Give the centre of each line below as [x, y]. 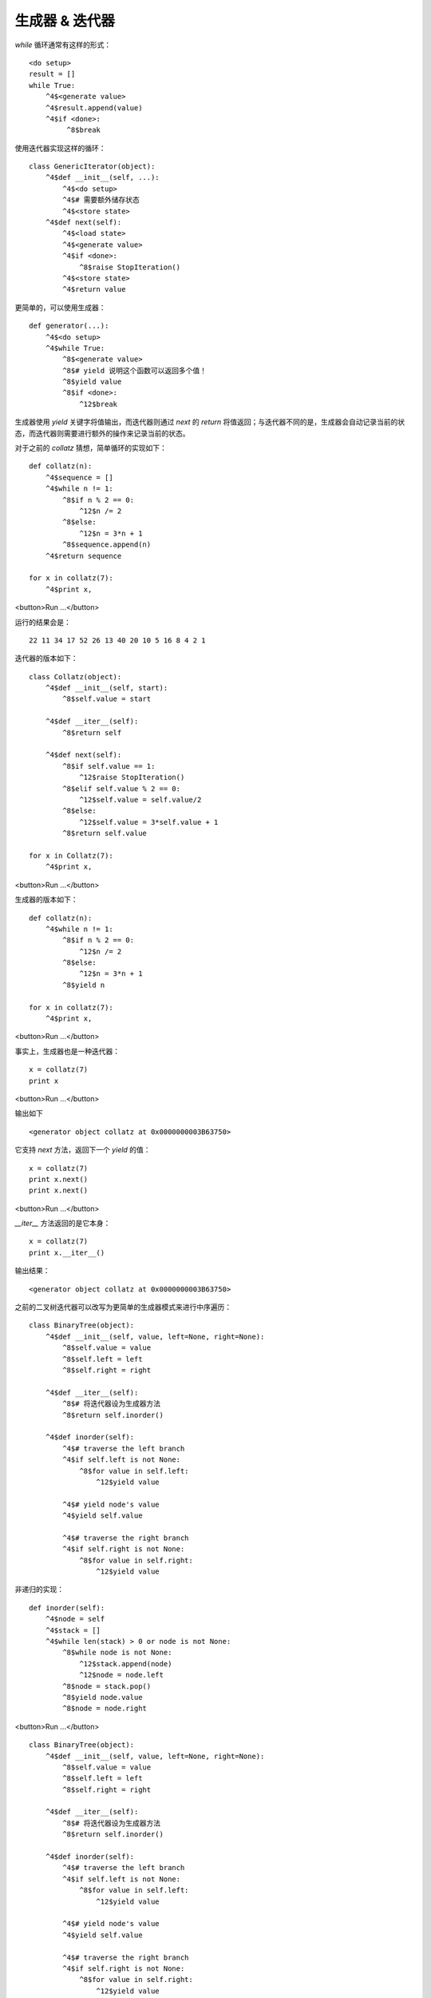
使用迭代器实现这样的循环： [60, 148]
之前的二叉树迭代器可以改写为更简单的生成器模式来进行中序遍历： [123, 1307]
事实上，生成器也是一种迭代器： [67, 1051]
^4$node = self [75, 1619]
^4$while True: [75, 348]
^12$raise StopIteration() [132, 778]
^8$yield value [92, 382]
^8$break [84, 130]
